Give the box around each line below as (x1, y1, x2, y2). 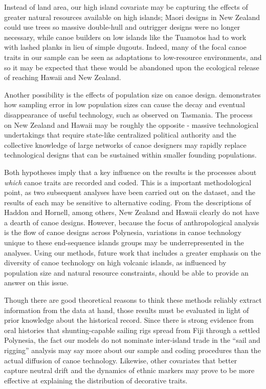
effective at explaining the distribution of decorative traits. (4, 375, 188, 385)
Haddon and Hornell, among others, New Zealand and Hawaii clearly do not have (4, 207, 259, 218)
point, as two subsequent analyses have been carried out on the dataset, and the (4, 187, 255, 198)
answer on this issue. (4, 277, 69, 288)
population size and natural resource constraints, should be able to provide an (4, 267, 249, 278)
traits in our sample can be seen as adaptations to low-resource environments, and (4, 51, 262, 62)
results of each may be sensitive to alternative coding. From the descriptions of (4, 197, 251, 207)
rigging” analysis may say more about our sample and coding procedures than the (4, 345, 261, 355)
